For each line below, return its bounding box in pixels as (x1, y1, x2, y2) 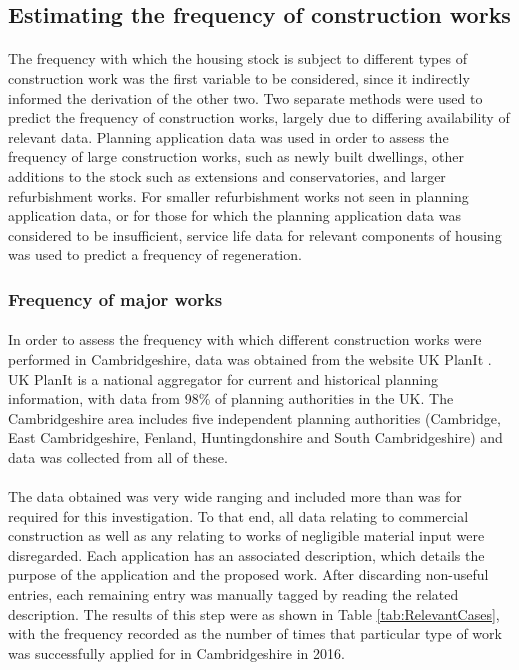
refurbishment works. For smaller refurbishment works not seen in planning (8, 185, 469, 206)
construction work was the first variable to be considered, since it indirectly (8, 67, 470, 88)
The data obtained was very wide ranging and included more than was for (8, 486, 462, 507)
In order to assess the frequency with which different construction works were (8, 329, 482, 350)
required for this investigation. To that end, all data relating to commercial (8, 505, 469, 526)
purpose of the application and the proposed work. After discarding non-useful (8, 564, 489, 585)
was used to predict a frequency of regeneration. (8, 244, 302, 265)
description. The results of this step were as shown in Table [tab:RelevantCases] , (8, 603, 500, 624)
